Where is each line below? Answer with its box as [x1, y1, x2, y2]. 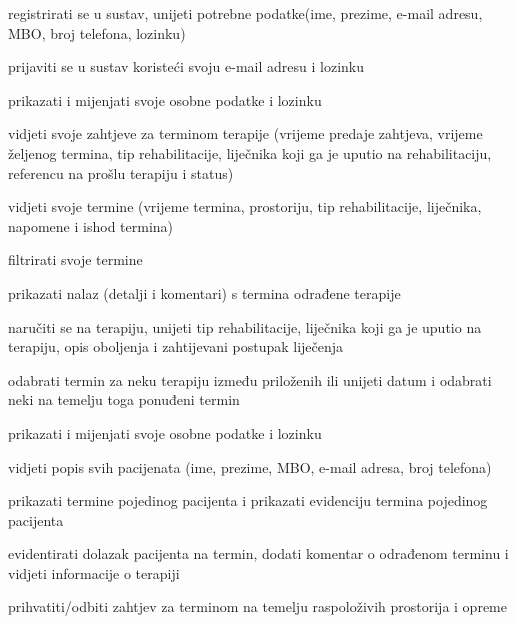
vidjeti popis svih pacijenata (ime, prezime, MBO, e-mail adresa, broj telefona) [8, 456, 492, 477]
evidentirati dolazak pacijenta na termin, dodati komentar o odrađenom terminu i [8, 543, 509, 564]
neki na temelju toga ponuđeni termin [8, 389, 240, 410]
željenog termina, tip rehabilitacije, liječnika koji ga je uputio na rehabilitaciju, [8, 142, 492, 163]
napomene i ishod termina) [8, 215, 174, 236]
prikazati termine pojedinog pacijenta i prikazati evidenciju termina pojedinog [8, 490, 488, 511]
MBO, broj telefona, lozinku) [8, 22, 186, 43]
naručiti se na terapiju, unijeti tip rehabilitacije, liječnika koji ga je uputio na [8, 316, 482, 337]
